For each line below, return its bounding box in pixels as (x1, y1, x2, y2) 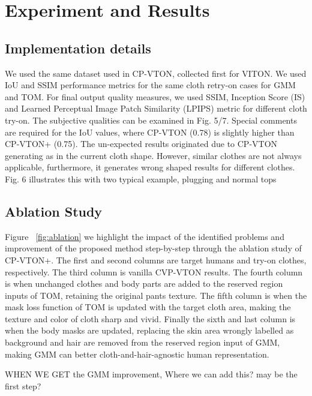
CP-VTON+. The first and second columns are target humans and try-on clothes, (5, 253, 307, 266)
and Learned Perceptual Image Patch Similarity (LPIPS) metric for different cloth (5, 102, 307, 115)
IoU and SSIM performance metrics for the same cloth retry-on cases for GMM (5, 79, 296, 91)
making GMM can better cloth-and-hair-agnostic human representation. (5, 347, 269, 360)
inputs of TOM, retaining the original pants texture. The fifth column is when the (5, 289, 307, 301)
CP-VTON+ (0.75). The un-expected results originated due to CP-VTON (5, 137, 278, 150)
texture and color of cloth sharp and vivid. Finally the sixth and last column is (5, 312, 296, 325)
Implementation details (5, 38, 151, 57)
